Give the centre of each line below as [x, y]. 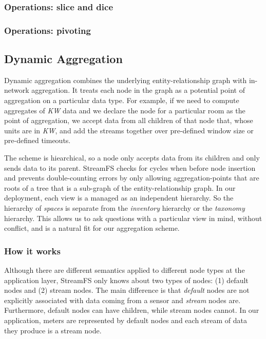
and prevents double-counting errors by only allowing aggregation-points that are [132, 178]
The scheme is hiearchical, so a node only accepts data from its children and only [132, 158]
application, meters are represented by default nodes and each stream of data [126, 320]
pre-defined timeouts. [37, 140]
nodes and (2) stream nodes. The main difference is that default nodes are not [127, 290]
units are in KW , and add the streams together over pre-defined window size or [129, 130]
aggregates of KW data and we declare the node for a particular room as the [125, 110]
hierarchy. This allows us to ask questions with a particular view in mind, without [133, 218]
